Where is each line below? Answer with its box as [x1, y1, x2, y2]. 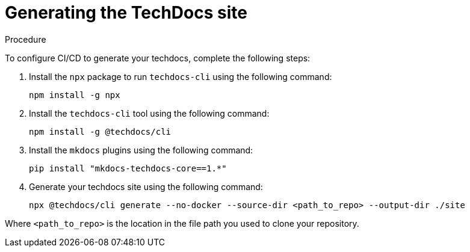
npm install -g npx [29, 90, 120, 100]
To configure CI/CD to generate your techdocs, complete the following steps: [5, 52, 311, 63]
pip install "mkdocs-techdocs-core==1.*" [29, 163, 227, 173]
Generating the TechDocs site [5, 2, 247, 23]
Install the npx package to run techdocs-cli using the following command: [29, 71, 332, 82]
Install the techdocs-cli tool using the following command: [29, 108, 270, 118]
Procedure [5, 34, 46, 45]
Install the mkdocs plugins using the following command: [29, 144, 253, 155]
